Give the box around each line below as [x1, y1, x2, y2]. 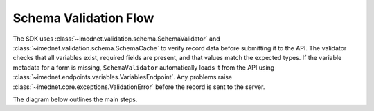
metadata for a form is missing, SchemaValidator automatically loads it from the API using [12, 63, 275, 72]
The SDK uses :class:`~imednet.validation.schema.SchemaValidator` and [12, 34, 220, 43]
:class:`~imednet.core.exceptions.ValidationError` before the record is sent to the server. [12, 83, 265, 91]
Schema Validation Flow [12, 10, 154, 26]
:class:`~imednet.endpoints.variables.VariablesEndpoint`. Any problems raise [12, 73, 232, 81]
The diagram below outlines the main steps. [12, 95, 138, 103]
